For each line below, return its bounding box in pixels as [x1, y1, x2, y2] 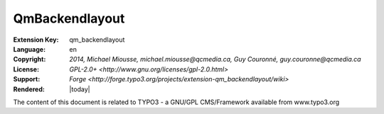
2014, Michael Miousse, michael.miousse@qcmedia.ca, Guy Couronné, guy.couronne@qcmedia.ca [69, 55, 362, 64]
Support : [13, 75, 41, 84]
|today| [69, 85, 90, 93]
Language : [13, 45, 46, 53]
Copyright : [13, 55, 46, 64]
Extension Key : [13, 35, 59, 44]
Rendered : [13, 85, 46, 93]
